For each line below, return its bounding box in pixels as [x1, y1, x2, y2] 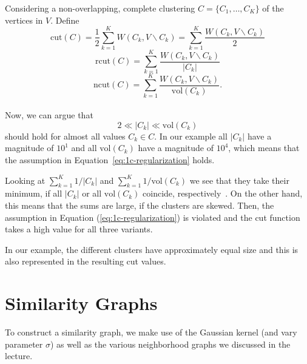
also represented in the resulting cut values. [5, 255, 166, 268]
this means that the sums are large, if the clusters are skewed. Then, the [5, 198, 274, 211]
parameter [5, 337, 43, 350]
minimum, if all [5, 187, 62, 200]
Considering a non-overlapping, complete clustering [5, 2, 195, 14]
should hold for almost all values [5, 129, 126, 142]
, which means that [228, 141, 300, 154]
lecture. [5, 349, 33, 362]
